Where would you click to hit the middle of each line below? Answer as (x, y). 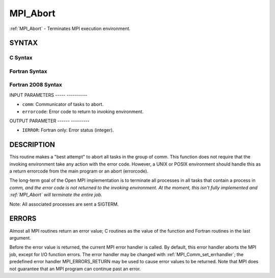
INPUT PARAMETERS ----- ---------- (48, 95)
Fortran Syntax (28, 71)
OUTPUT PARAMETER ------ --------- (49, 121)
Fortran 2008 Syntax (36, 85)
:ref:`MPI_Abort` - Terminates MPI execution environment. (70, 29)
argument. (20, 238)
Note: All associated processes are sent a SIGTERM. (64, 204)
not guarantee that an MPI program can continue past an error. (75, 269)
